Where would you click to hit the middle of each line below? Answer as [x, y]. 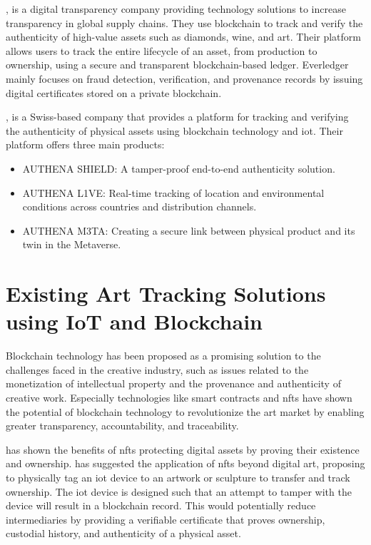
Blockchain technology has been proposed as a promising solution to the [163, 356]
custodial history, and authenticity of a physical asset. [123, 533]
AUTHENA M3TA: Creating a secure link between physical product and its [189, 230]
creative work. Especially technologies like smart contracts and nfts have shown [179, 397]
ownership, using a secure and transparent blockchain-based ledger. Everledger [177, 65]
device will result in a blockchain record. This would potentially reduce [161, 505]
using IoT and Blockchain [134, 321]
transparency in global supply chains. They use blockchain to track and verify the [184, 22]
